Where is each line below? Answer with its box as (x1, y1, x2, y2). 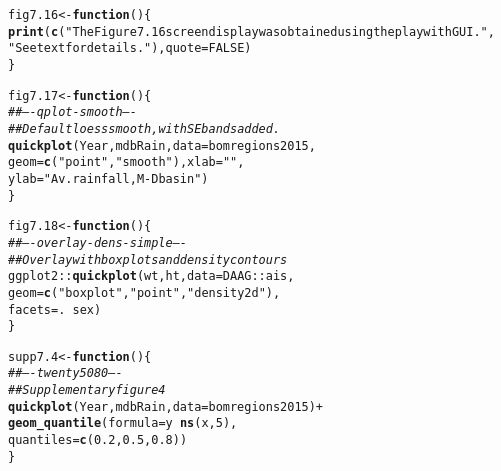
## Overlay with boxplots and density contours (8, 252, 288, 267)
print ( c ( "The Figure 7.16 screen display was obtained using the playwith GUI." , (8, 24, 495, 39)
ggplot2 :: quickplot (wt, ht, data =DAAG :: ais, (8, 269, 295, 284)
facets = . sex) (8, 302, 102, 317)
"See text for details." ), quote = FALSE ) (8, 41, 252, 56)
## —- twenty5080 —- (8, 366, 123, 381)
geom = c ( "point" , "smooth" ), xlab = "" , (8, 155, 245, 170)
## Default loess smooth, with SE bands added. (8, 121, 281, 136)
